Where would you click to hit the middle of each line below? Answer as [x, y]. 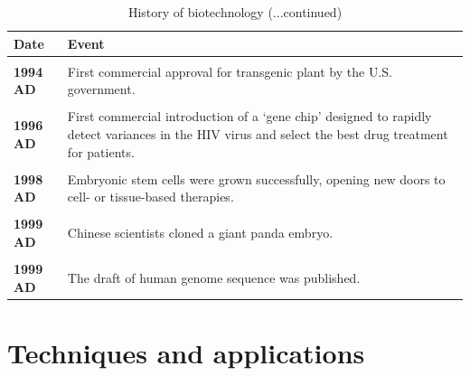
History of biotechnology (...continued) [235, 12]
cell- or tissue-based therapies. [150, 197]
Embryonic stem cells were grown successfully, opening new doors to [256, 179]
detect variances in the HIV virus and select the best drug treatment [258, 133]
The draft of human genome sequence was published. [214, 277]
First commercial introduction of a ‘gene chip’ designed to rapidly [249, 116]
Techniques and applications [186, 352]
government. [101, 89]
